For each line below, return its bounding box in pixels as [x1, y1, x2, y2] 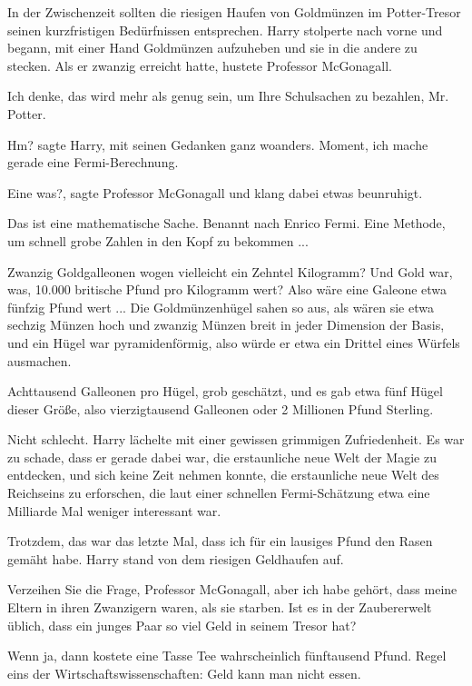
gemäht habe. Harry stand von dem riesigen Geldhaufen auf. [7, 549, 344, 568]
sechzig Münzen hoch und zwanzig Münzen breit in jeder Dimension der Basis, [7, 315, 445, 334]
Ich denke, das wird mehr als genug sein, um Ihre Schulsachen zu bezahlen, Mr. [7, 86, 449, 105]
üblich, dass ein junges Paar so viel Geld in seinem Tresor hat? [7, 615, 357, 634]
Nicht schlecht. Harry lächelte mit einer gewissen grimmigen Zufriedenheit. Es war [7, 430, 465, 449]
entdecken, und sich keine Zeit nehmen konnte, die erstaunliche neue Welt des [7, 465, 439, 484]
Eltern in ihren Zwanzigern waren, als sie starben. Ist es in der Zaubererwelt [7, 598, 432, 617]
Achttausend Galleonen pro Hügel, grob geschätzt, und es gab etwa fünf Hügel [7, 382, 443, 401]
